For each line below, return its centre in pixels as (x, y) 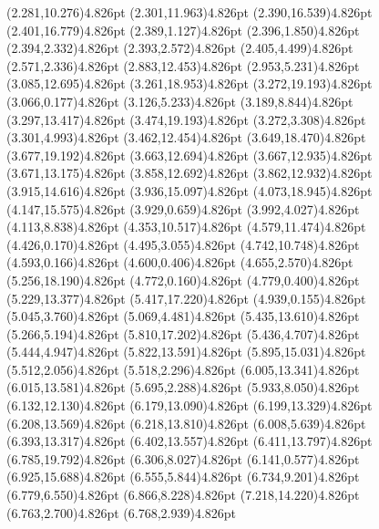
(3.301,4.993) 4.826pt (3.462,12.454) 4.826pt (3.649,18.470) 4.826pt (186, 137)
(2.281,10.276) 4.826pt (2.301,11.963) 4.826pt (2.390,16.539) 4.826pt (189, 12)
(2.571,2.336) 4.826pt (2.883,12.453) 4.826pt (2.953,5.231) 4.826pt (183, 65)
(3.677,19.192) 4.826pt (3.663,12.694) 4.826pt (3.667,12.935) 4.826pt (189, 155)
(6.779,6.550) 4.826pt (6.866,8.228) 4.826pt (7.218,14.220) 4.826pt (183, 495)
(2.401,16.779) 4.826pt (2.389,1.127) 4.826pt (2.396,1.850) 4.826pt (183, 30)
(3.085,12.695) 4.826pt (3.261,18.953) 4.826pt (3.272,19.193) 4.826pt (189, 83)
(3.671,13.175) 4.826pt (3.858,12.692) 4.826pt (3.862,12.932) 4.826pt (189, 173)
